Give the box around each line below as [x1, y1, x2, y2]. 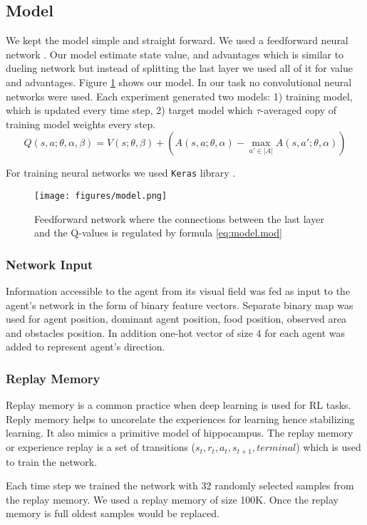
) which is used [296, 440, 361, 454]
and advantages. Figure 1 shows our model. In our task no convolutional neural [6, 74, 352, 89]
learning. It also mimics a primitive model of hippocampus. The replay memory [6, 425, 353, 440]
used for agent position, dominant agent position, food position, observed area [6, 311, 347, 326]
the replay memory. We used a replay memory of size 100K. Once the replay [6, 492, 338, 506]
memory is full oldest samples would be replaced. [6, 506, 219, 521]
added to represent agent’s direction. [6, 339, 165, 354]
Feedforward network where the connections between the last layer [34, 211, 324, 226]
